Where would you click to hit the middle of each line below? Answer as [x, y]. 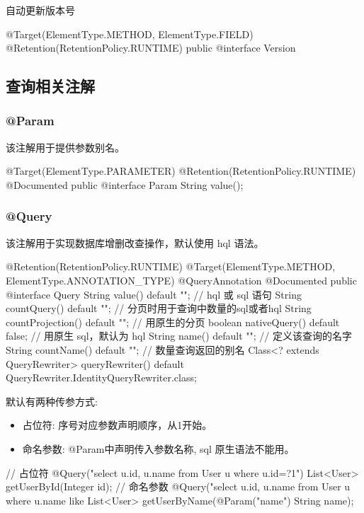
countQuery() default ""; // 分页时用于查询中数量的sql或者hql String [159, 308]
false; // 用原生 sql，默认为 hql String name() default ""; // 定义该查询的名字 [179, 336]
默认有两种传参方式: [52, 401]
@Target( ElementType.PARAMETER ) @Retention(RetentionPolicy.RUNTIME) [181, 171]
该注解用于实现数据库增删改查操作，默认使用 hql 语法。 [135, 242]
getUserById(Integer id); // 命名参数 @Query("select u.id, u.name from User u [178, 486]
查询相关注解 [50, 86]
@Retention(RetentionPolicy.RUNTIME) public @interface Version [151, 48]
